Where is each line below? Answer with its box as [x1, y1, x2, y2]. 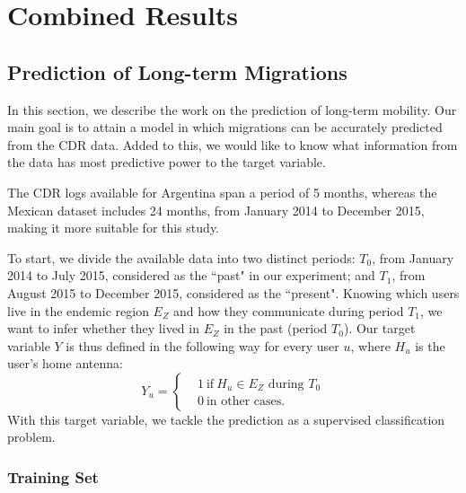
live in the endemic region [7, 301, 149, 320]
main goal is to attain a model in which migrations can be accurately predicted [7, 118, 443, 136]
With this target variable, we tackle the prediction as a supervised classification [7, 409, 445, 428]
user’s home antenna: [7, 354, 123, 373]
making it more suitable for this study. [7, 218, 219, 237]
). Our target [343, 319, 416, 338]
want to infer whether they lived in [7, 319, 199, 338]
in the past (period [224, 319, 328, 338]
